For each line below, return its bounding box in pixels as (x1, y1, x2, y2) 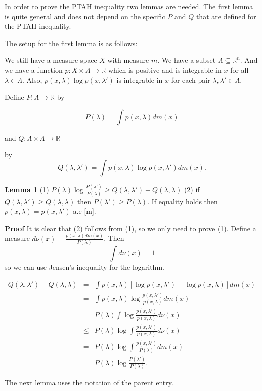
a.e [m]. (73, 206, 96, 216)
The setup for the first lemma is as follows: (5, 37, 138, 48)
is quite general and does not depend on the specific (5, 11, 165, 21)
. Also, (22, 74, 42, 85)
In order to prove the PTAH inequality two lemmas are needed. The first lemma (5, 1, 253, 11)
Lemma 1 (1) (5, 184, 49, 195)
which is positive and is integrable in (108, 64, 222, 75)
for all (230, 64, 249, 75)
